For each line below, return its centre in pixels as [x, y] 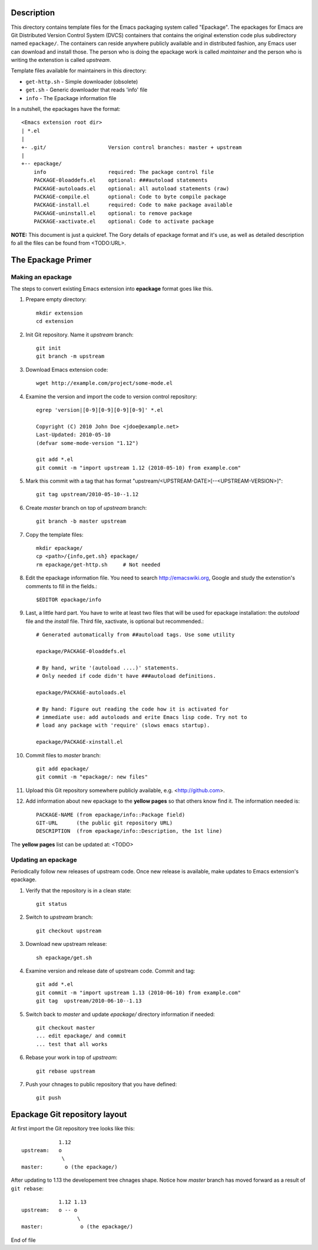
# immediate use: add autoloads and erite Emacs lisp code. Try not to [142, 717]
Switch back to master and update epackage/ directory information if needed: [120, 1014]
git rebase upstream [66, 1071]
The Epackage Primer [51, 260]
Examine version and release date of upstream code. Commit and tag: [110, 971]
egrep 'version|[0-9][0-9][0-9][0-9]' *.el [100, 410]
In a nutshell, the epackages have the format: [66, 109]
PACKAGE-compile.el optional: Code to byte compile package [130, 197]
